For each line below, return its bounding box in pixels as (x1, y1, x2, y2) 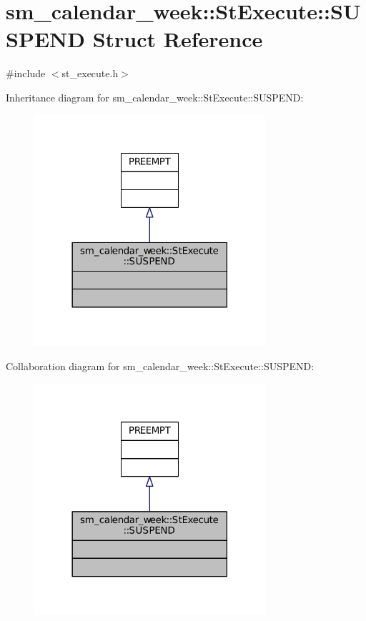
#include (6, 66, 46, 81)
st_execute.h (61, 66, 119, 81)
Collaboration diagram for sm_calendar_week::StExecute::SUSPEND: (6, 359, 315, 374)
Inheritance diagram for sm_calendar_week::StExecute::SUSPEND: (6, 89, 304, 104)
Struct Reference (92, 24, 263, 54)
